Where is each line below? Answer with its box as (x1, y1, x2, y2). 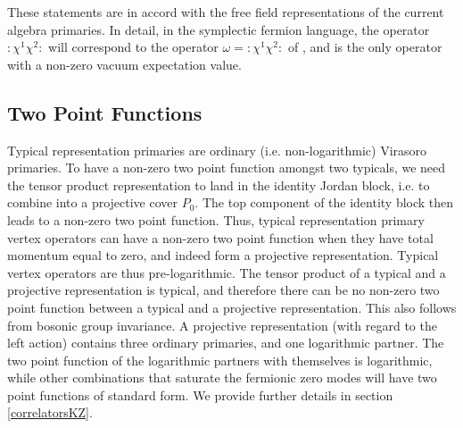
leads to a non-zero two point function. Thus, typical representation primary (7, 210, 425, 229)
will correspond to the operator (48, 38, 219, 56)
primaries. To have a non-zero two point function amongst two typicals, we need (7, 158, 446, 177)
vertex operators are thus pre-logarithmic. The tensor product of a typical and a (7, 263, 446, 281)
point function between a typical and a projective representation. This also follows (7, 298, 457, 316)
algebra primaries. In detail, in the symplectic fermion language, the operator (7, 20, 430, 38)
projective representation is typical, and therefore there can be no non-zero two (7, 281, 440, 299)
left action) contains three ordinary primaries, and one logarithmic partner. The (7, 333, 444, 352)
